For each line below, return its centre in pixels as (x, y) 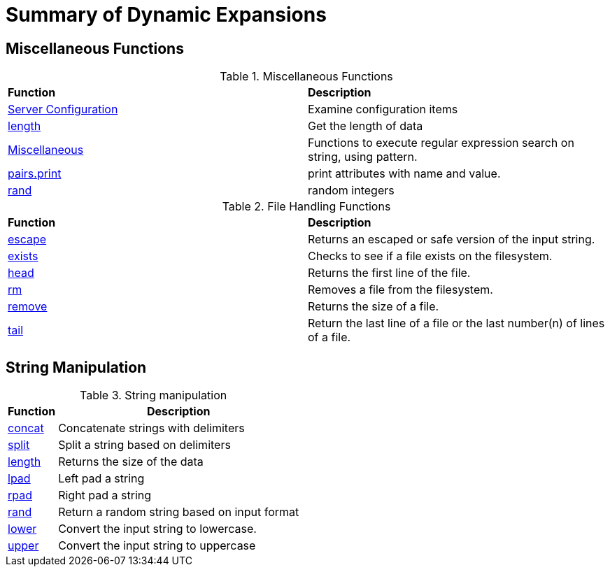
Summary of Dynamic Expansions (166, 15)
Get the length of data (366, 126)
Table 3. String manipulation (154, 395)
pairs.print (35, 174)
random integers (351, 191)
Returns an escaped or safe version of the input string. (452, 239)
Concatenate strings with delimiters (151, 428)
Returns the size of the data (131, 462)
